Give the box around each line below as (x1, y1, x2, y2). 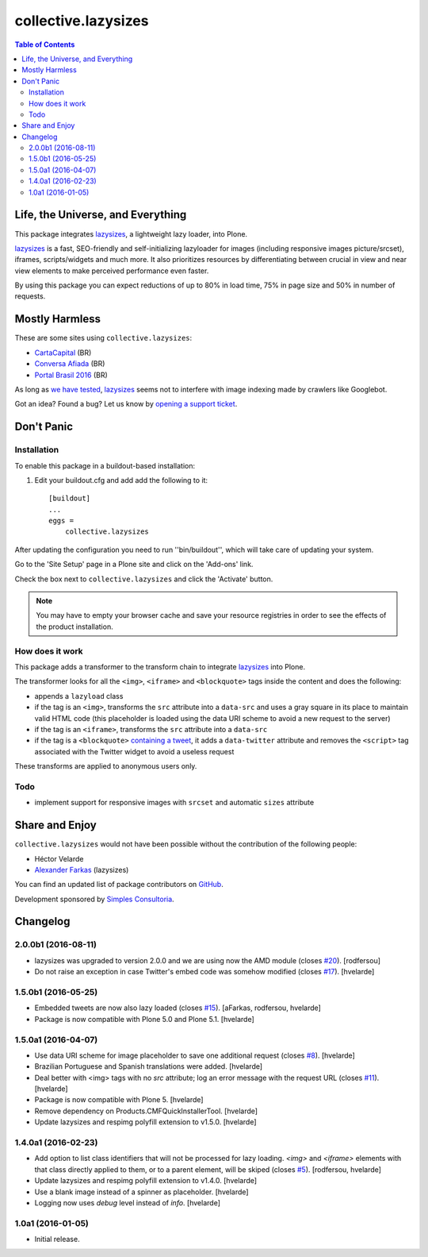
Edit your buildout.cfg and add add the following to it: (34, 475, 208, 484)
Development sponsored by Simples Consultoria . (14, 894, 174, 904)
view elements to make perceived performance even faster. (14, 266, 209, 276)
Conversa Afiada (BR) (34, 359, 105, 368)
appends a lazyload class (34, 691, 124, 700)
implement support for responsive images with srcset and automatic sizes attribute (34, 798, 315, 808)
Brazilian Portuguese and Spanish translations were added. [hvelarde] (34, 1062, 263, 1071)
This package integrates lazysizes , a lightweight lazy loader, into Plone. (14, 229, 248, 238)
